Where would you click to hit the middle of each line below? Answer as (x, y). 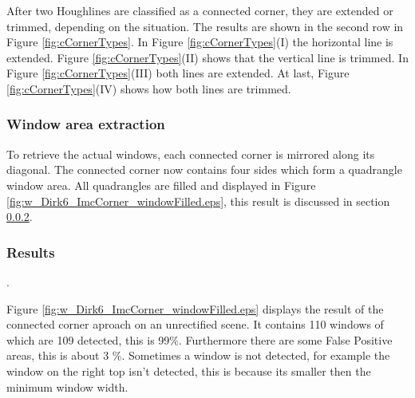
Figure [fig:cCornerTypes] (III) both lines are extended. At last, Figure (178, 73)
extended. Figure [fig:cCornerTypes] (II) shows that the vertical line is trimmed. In (207, 57)
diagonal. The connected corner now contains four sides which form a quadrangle (204, 169)
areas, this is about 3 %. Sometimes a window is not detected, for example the (198, 355)
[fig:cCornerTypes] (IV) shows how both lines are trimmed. (149, 88)
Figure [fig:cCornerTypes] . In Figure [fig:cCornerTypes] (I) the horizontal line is (200, 42)
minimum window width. (67, 386)
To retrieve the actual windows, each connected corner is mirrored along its (191, 154)
